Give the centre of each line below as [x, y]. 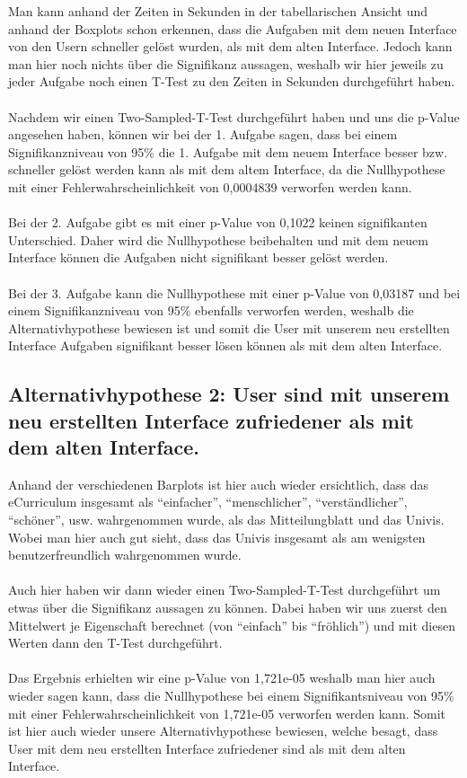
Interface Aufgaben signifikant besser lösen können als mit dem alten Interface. [225, 345]
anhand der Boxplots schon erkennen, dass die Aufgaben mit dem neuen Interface [233, 28]
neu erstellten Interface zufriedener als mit [211, 420]
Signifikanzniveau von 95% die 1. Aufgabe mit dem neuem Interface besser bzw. [228, 151]
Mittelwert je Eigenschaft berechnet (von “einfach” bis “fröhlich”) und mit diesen [232, 625]
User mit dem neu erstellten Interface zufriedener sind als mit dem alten [207, 748]
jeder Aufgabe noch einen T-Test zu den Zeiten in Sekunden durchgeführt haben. [232, 81]
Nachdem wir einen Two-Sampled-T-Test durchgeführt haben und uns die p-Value [234, 116]
